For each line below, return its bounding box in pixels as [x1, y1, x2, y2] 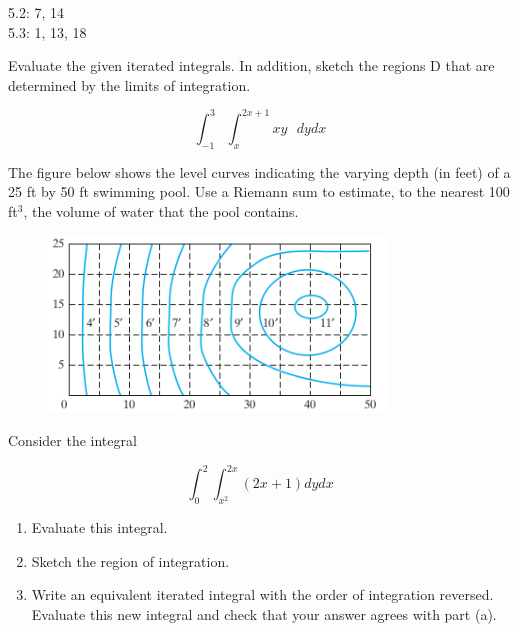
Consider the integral [8, 430, 137, 451]
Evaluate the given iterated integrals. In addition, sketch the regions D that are [8, 55, 495, 76]
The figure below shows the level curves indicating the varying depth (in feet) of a [8, 161, 511, 182]
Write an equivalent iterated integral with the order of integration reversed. [31, 584, 494, 605]
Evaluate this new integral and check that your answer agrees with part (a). [31, 603, 497, 624]
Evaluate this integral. [31, 517, 168, 538]
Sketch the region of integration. [31, 550, 230, 571]
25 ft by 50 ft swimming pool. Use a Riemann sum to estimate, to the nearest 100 [8, 181, 510, 202]
